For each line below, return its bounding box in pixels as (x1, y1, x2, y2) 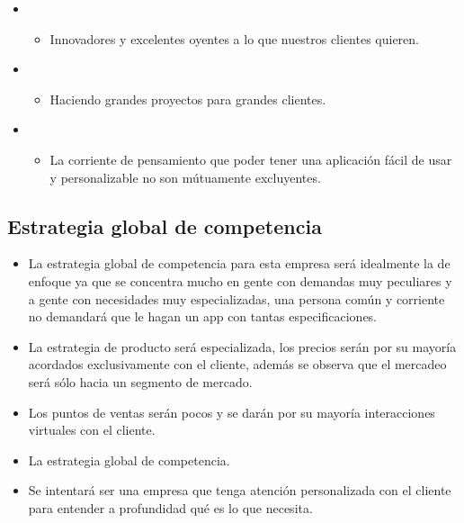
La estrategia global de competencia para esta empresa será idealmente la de (28, 254, 451, 273)
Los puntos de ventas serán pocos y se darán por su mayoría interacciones (28, 402, 435, 421)
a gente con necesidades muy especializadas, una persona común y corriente (28, 289, 445, 308)
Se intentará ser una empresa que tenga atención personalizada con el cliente (28, 481, 451, 500)
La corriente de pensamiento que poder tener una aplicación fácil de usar (49, 149, 452, 168)
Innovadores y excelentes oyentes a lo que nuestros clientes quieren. (49, 29, 419, 48)
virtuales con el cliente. (28, 420, 156, 439)
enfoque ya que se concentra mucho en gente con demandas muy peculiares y (28, 271, 452, 290)
